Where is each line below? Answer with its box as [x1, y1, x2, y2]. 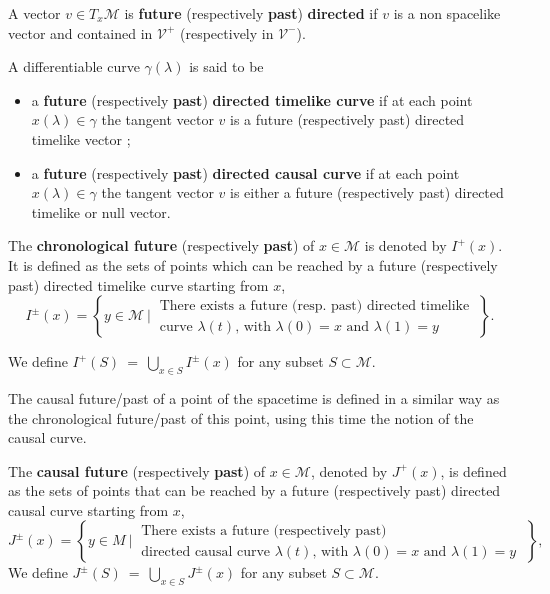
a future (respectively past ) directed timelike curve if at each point [31, 89, 473, 110]
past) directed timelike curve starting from [8, 274, 269, 295]
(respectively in [180, 22, 274, 43]
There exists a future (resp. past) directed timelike [159, 298, 470, 313]
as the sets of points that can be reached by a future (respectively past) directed [8, 480, 501, 501]
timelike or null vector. [31, 201, 171, 222]
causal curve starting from [8, 499, 169, 520]
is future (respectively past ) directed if [124, 3, 378, 23]
